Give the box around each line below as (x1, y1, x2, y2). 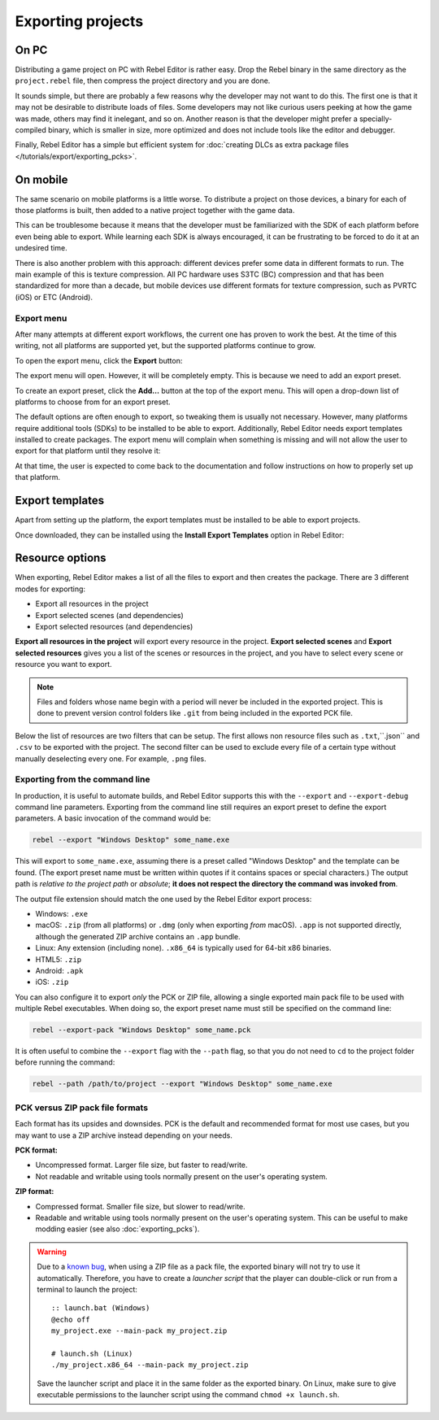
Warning (37, 1247, 67, 1257)
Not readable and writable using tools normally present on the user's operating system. (35, 1171, 328, 1181)
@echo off (51, 1314, 90, 1324)
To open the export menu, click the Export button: (15, 355, 183, 365)
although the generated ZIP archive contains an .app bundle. (35, 931, 241, 941)
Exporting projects (15, 12, 144, 30)
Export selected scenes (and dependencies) (35, 610, 185, 620)
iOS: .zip (35, 977, 69, 987)
